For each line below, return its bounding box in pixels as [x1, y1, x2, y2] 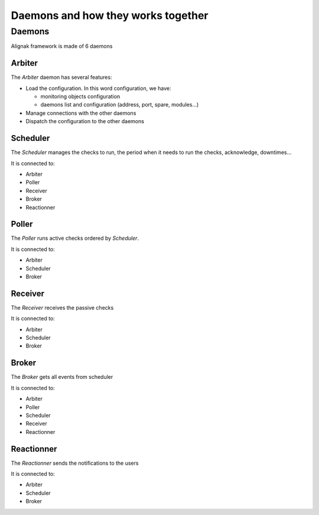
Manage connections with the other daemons [25, 110, 136, 117]
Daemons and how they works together [11, 9, 209, 22]
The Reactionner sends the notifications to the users [11, 459, 139, 466]
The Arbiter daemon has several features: [11, 74, 112, 81]
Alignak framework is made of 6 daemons [11, 43, 113, 50]
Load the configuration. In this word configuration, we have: [25, 85, 171, 92]
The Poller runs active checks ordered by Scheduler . [11, 234, 139, 242]
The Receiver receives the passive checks [11, 304, 114, 311]
